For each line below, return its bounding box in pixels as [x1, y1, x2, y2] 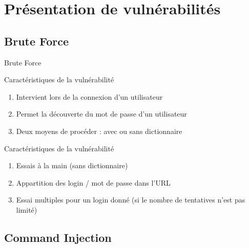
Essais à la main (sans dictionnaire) [16, 160, 128, 171]
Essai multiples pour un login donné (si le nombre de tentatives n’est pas [16, 194, 245, 205]
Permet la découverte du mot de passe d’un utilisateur [16, 108, 187, 119]
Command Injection [4, 229, 112, 245]
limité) [16, 204, 37, 215]
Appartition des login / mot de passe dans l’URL [16, 177, 171, 188]
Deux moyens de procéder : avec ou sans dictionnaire [16, 125, 182, 136]
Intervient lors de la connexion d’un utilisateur [16, 91, 163, 102]
